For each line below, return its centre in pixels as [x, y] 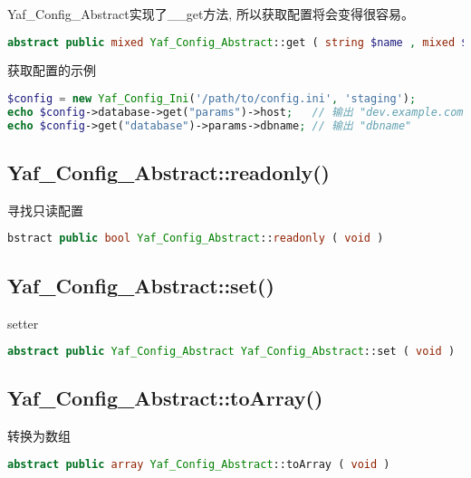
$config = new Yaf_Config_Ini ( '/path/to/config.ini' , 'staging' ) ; [212, 99]
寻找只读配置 [45, 210]
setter [23, 323]
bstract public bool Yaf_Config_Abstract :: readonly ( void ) [196, 239]
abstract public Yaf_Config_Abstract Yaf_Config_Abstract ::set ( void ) [231, 352]
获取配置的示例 [52, 70]
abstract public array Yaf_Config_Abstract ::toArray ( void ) [199, 464]
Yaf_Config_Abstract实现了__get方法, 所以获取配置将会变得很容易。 [211, 14]
